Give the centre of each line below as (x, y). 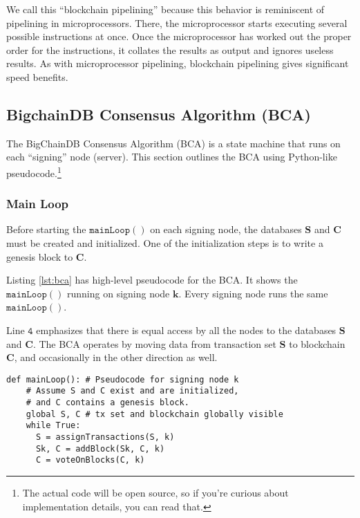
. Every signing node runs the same (253, 293)
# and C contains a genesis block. (107, 403)
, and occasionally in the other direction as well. (116, 357)
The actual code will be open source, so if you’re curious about (155, 493)
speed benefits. (37, 76)
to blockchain (317, 343)
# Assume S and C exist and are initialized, (132, 391)
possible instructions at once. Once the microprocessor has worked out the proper (179, 36)
